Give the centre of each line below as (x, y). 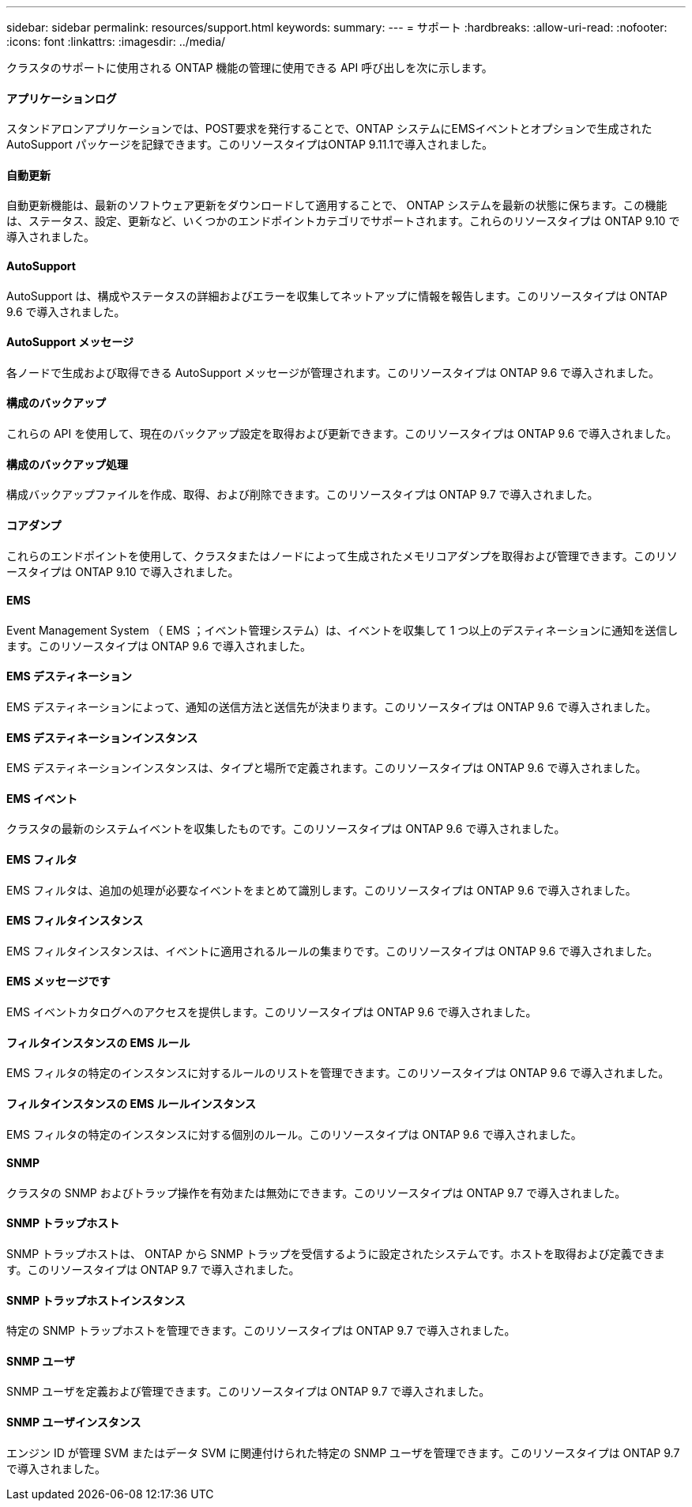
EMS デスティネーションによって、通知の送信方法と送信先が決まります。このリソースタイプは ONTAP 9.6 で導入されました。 (332, 706)
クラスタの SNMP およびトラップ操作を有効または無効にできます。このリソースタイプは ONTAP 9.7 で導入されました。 (316, 1192)
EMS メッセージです (58, 981)
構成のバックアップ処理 (67, 464)
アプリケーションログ (62, 98)
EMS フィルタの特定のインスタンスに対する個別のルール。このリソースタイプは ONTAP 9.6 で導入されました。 (294, 1134)
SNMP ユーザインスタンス (74, 1422)
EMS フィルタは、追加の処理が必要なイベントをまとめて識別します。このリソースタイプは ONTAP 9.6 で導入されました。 (322, 890)
